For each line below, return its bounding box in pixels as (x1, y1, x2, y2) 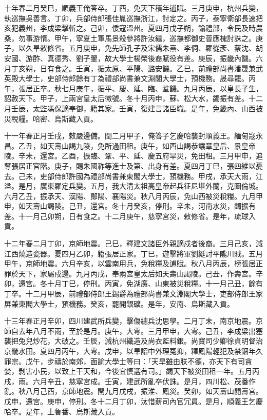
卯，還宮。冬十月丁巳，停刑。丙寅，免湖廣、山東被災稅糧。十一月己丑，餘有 (4, 278, 263, 289)
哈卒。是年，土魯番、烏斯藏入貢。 (4, 406, 119, 416)
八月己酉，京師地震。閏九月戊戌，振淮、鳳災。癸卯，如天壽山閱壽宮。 (25, 386, 263, 396)
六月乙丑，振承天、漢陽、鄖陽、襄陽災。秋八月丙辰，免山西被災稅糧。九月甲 (4, 190, 263, 201)
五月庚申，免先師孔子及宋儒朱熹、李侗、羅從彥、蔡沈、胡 (68, 43, 263, 53)
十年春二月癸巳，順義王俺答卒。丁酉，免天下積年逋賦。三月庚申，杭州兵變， (4, 3, 263, 13)
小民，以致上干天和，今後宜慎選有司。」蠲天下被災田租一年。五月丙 (32, 366, 259, 376)
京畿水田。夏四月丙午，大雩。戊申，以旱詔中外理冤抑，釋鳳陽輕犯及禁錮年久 (4, 346, 263, 356)
